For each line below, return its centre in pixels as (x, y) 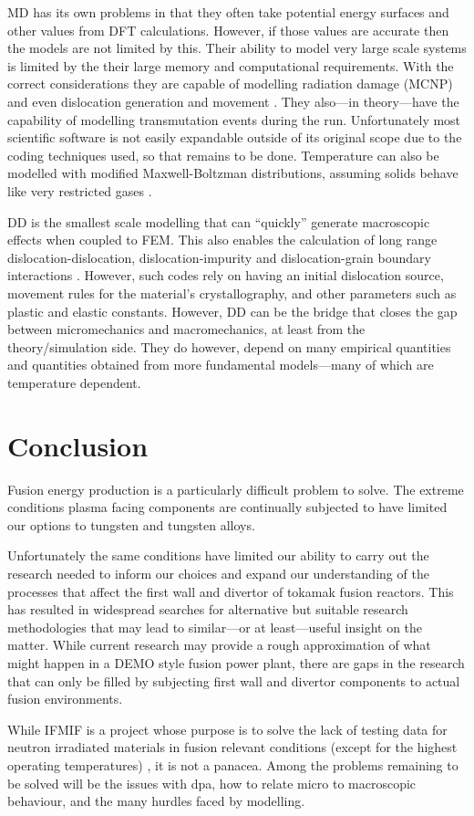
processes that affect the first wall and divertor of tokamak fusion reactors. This (231, 591)
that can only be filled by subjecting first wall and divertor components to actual (234, 680)
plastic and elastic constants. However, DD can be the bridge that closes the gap (232, 311)
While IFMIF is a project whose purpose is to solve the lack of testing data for (227, 729)
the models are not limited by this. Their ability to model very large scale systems (237, 48)
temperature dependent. (74, 382)
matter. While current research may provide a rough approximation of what (219, 645)
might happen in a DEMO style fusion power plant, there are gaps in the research (236, 662)
